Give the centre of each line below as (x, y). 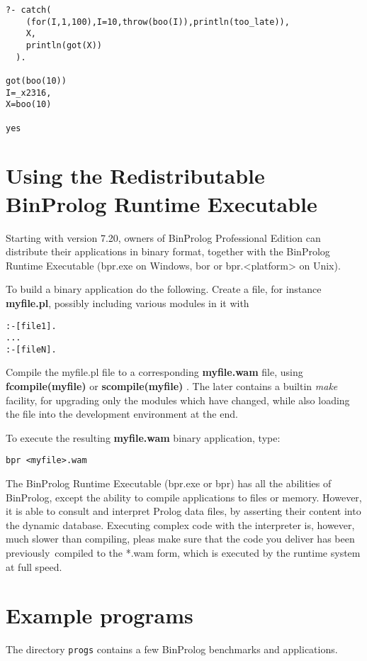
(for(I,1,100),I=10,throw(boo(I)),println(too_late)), (158, 22)
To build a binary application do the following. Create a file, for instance (164, 289)
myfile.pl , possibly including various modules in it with (128, 302)
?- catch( (29, 10)
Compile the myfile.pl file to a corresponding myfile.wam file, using (154, 372)
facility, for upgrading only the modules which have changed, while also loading (178, 400)
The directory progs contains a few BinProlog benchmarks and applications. (172, 649)
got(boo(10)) (36, 80)
